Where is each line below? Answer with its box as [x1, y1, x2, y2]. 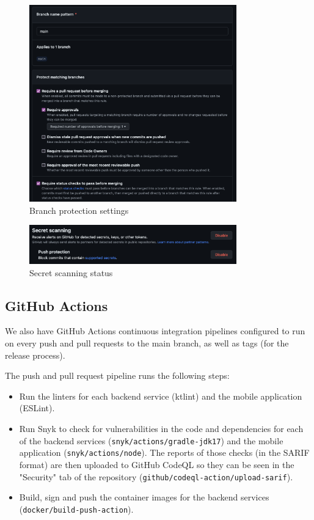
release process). [5, 348, 65, 361]
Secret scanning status [29, 266, 113, 279]
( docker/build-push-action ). [19, 502, 134, 515]
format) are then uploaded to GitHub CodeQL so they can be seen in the [19, 458, 294, 471]
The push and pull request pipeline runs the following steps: [5, 369, 230, 382]
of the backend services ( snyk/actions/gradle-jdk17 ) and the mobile [19, 434, 283, 447]
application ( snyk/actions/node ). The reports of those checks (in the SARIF [19, 446, 310, 459]
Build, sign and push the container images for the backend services [19, 491, 269, 504]
